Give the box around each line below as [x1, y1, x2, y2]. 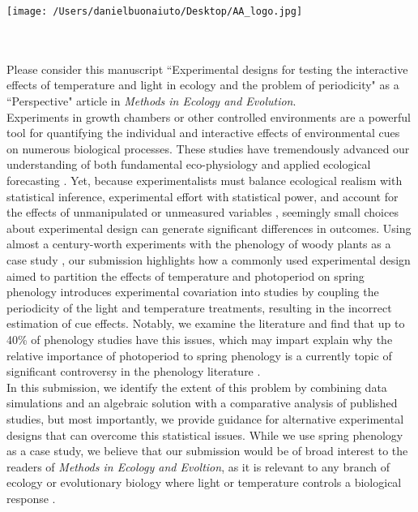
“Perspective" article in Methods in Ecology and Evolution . [6, 93, 296, 110]
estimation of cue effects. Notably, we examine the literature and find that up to [6, 315, 405, 332]
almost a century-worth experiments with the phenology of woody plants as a [6, 235, 391, 252]
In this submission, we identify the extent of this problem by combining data [6, 378, 387, 395]
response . [6, 489, 56, 506]
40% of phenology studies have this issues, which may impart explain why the [6, 330, 393, 347]
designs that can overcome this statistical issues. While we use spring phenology [6, 426, 403, 443]
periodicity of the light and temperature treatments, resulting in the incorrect [6, 299, 392, 316]
